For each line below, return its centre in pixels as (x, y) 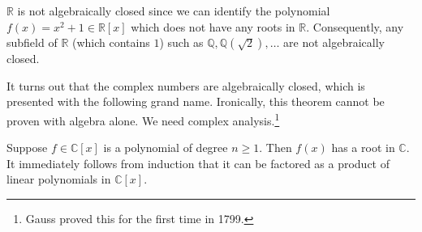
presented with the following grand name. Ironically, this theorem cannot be (196, 101)
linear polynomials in (59, 179)
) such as (181, 42)
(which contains (111, 42)
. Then (276, 148)
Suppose (27, 148)
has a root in (363, 148)
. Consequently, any (355, 26)
